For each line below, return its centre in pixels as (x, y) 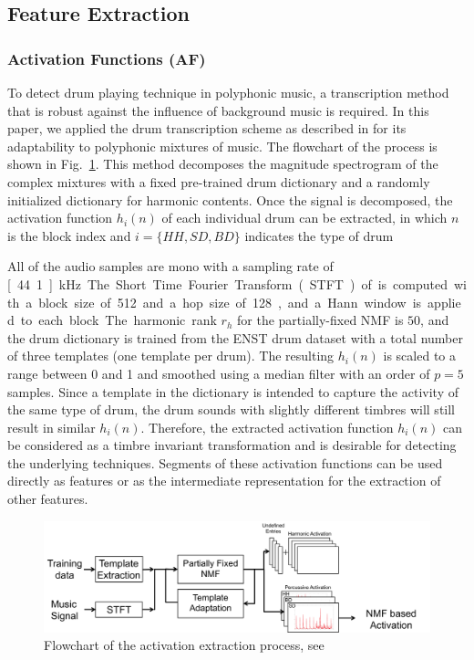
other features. (48, 499)
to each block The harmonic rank (118, 320)
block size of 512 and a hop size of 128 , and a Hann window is (230, 302)
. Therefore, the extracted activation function (267, 427)
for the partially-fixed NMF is (320, 320)
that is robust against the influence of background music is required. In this (218, 110)
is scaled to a (420, 356)
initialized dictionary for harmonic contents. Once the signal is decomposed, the (230, 199)
